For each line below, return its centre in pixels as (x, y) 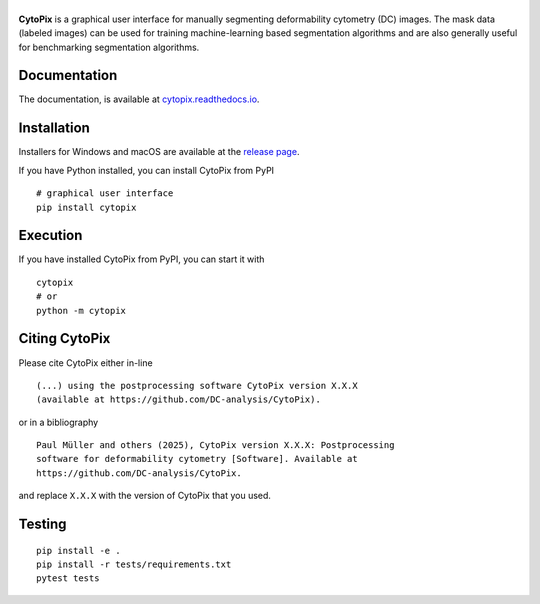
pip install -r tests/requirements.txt (134, 564)
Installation (54, 128)
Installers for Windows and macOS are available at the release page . (159, 152)
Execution (50, 235)
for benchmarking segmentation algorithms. (109, 47)
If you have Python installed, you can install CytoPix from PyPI (146, 170)
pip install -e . (78, 550)
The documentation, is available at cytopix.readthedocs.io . (139, 99)
